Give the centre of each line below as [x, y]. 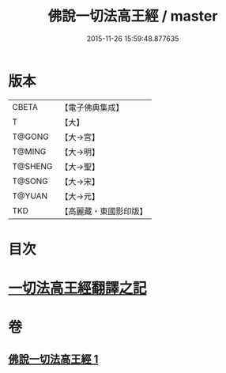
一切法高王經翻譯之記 [78, 288]
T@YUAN [30, 196]
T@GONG [30, 137]
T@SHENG [32, 166]
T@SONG [30, 181]
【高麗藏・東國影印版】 [104, 211]
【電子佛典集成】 [92, 107]
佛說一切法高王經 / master [133, 16]
